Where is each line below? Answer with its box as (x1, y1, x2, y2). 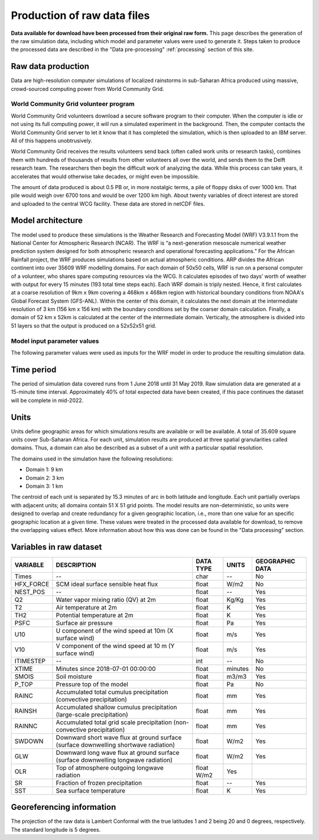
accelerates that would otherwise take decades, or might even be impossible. (11, 173, 200, 180)
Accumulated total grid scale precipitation (56, 718, 172, 727)
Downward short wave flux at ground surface (56, 733, 182, 741)
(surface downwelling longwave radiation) (56, 755, 173, 764)
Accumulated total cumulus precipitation (56, 687, 168, 696)
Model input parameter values (11, 337, 99, 345)
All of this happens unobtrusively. (11, 137, 93, 144)
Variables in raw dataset (11, 541, 102, 552)
